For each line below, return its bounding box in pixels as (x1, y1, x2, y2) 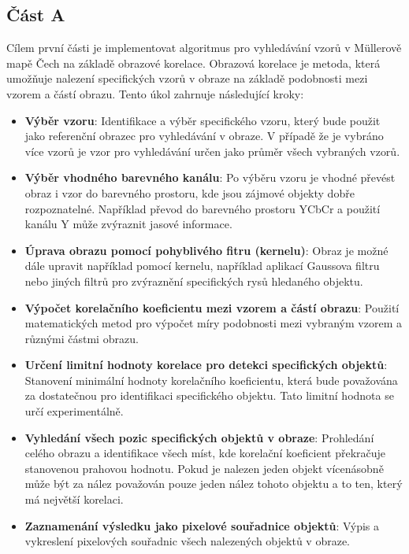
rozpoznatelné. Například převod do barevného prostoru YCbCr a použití (24, 200, 381, 216)
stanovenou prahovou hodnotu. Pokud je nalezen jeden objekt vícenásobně (24, 460, 384, 476)
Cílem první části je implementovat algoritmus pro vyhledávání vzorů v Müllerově (6, 39, 402, 56)
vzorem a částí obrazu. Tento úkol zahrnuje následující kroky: (6, 85, 304, 102)
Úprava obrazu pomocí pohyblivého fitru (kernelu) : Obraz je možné (24, 242, 389, 258)
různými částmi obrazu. (24, 330, 139, 346)
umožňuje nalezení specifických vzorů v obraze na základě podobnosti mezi (6, 70, 368, 87)
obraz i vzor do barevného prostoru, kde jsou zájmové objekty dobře (24, 184, 355, 201)
